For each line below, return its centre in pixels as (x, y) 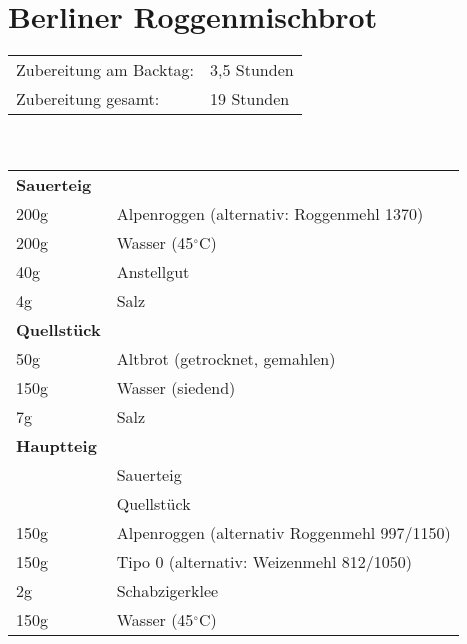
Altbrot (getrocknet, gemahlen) (226, 359)
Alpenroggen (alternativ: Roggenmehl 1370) (270, 214)
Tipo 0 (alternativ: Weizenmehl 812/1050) (264, 562)
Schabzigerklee (167, 591)
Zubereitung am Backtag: (105, 70)
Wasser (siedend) (176, 388)
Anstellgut (153, 272)
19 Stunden (250, 99)
